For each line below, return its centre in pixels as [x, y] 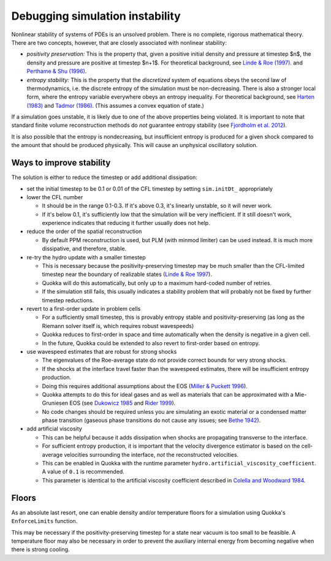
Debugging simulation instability [96, 16]
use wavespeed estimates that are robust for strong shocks [102, 351]
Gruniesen [55, 403]
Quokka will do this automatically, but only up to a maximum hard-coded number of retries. [157, 283]
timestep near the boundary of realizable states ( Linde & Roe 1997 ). [127, 274]
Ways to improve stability [61, 163]
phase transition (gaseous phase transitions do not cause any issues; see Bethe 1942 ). [151, 421]
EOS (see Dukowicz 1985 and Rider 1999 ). [123, 403]
